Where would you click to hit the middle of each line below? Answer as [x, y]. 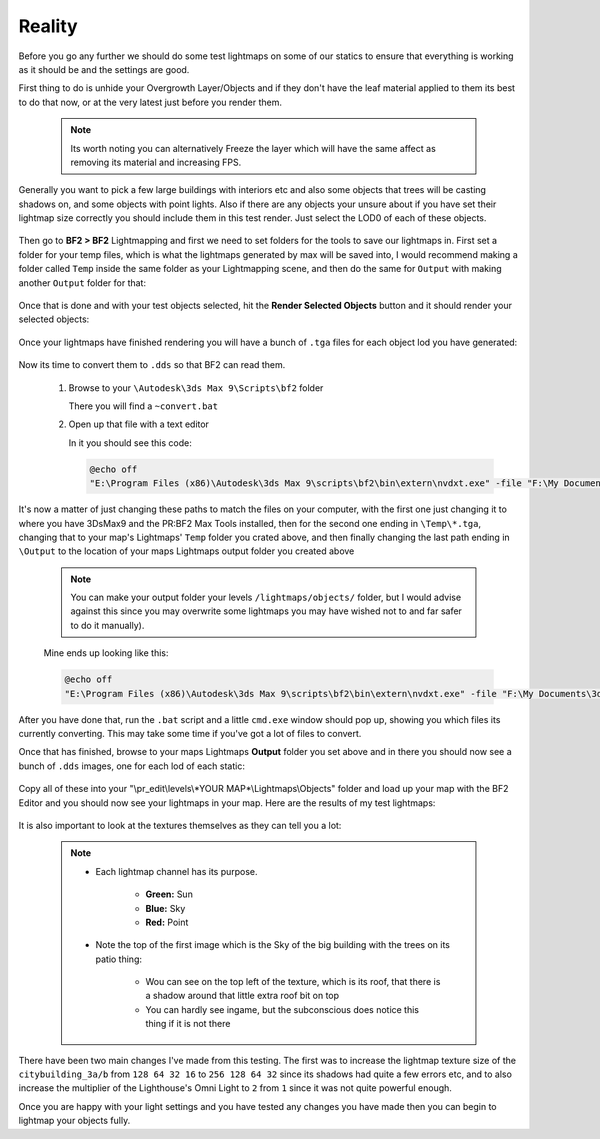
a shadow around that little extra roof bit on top [242, 996]
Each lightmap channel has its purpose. [177, 871]
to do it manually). [107, 625]
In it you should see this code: [130, 442]
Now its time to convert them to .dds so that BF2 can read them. [152, 365]
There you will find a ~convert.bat [143, 406]
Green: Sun [169, 894]
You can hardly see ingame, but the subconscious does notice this [282, 1009]
